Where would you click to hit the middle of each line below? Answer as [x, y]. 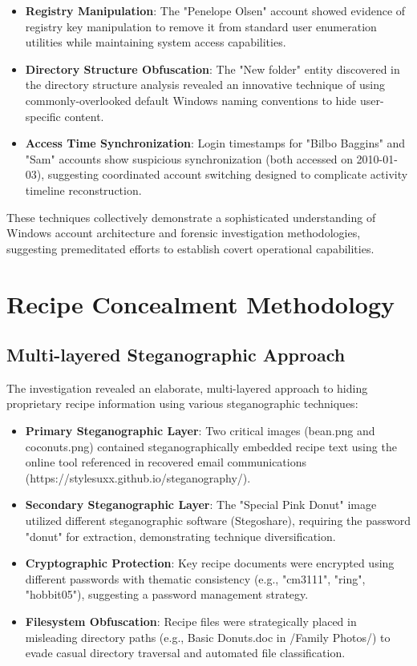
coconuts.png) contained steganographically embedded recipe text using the [211, 446]
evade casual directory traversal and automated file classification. [185, 653]
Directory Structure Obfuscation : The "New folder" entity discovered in [213, 69]
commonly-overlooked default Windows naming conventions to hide [191, 100]
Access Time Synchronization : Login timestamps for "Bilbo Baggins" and [215, 143]
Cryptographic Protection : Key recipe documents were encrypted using [210, 563]
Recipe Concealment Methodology [201, 303]
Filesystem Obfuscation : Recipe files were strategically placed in [191, 622]
